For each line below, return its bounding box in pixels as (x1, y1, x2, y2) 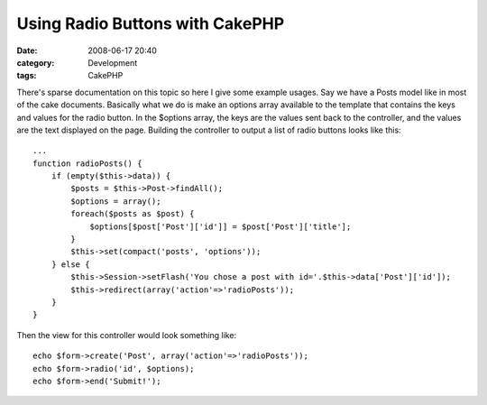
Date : (16, 45, 38, 56)
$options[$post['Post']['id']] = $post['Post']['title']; (89, 221, 352, 232)
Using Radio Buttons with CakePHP (16, 14, 285, 33)
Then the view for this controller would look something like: (16, 329, 237, 340)
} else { (51, 259, 90, 270)
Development (87, 57, 138, 68)
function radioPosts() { (32, 158, 142, 169)
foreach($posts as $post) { (70, 208, 195, 219)
